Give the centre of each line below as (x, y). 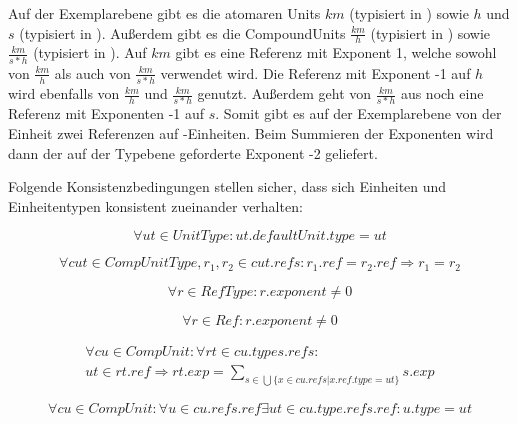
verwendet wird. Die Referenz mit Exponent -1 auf (315, 72)
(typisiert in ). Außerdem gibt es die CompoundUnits (182, 32)
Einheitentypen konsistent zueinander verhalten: (155, 205)
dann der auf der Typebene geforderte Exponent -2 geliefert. (193, 152)
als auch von (92, 72)
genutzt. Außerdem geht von (284, 93)
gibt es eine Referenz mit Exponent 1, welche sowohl (336, 52)
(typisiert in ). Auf (90, 52)
